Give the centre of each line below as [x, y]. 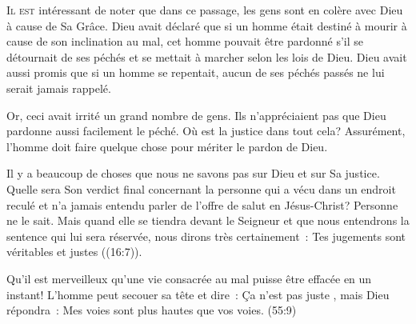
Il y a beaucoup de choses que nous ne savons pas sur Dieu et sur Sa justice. [193, 173]
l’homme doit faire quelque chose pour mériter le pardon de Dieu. [167, 146]
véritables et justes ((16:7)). [74, 252]
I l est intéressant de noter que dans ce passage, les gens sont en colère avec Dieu [205, 10]
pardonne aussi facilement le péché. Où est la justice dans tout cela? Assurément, [206, 131]
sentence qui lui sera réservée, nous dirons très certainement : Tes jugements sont [206, 236]
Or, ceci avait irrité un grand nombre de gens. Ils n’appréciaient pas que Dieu [196, 115]
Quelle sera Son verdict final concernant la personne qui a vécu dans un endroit [201, 188]
